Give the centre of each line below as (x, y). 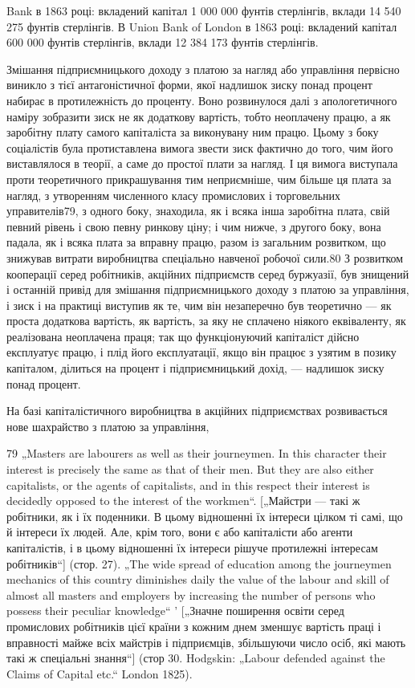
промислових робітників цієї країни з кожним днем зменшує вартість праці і (194, 626)
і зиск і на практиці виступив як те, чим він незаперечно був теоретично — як (199, 305)
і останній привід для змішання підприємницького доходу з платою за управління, (208, 289)
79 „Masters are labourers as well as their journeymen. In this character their (197, 453)
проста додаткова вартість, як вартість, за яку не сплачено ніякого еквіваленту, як (206, 321)
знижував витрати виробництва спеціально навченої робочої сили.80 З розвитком (205, 257)
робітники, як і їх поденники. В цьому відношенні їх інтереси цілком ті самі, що (205, 516)
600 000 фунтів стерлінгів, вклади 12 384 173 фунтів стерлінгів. (163, 42)
